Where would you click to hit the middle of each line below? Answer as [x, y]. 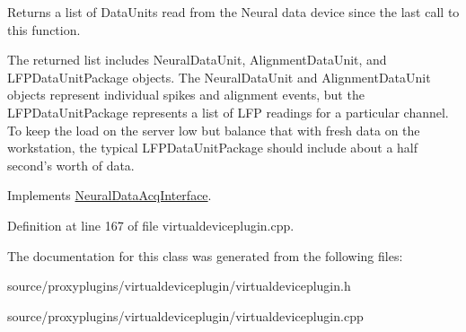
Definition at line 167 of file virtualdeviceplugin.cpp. [151, 225]
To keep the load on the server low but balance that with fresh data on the [214, 130]
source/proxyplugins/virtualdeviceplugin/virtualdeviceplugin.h [179, 286]
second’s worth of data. [71, 165]
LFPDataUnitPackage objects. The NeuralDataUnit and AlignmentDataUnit [219, 77]
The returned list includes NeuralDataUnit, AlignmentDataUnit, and [197, 60]
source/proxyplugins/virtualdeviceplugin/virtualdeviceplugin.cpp [185, 315]
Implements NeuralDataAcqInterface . [110, 195]
